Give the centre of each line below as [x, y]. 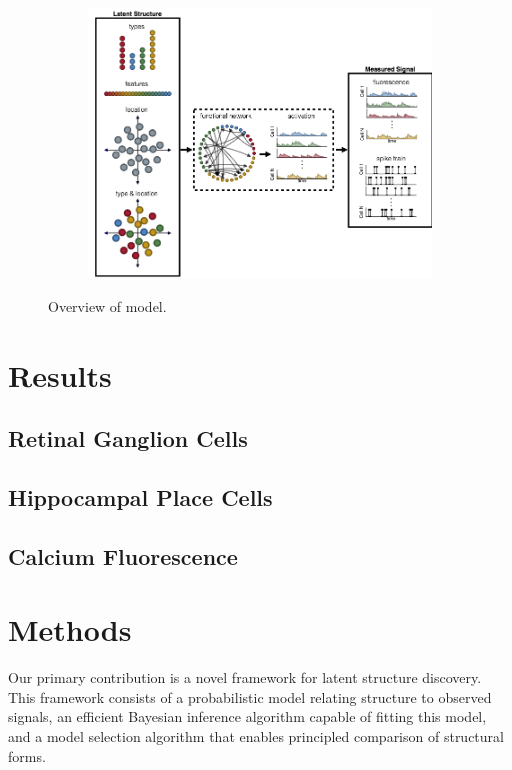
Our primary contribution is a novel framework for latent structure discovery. [245, 677]
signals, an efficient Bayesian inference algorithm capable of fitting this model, [247, 716]
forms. [27, 755]
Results [60, 374]
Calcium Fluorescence [123, 555]
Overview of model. [107, 305]
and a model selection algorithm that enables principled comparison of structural [256, 736]
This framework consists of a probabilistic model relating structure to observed [250, 696]
